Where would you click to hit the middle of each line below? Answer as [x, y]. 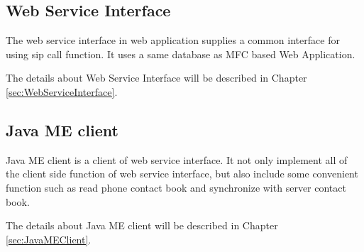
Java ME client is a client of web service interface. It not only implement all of [177, 159]
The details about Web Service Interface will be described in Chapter [156, 78]
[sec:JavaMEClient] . [49, 239]
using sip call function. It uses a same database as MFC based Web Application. [181, 54]
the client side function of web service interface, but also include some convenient [182, 174]
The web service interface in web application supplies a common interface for [173, 40]
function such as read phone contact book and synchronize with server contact [176, 187]
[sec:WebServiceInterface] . [62, 91]
